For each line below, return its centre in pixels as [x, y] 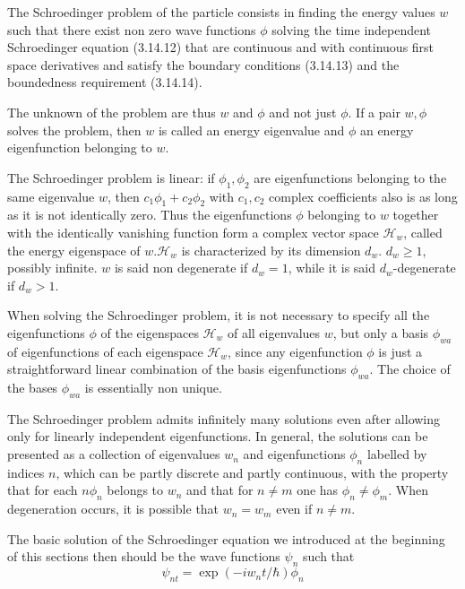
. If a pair [374, 112]
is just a [400, 351]
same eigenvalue [51, 196]
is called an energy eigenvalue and [251, 130]
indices [26, 472]
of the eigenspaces [150, 332]
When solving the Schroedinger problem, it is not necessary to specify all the [219, 315]
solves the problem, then [74, 130]
